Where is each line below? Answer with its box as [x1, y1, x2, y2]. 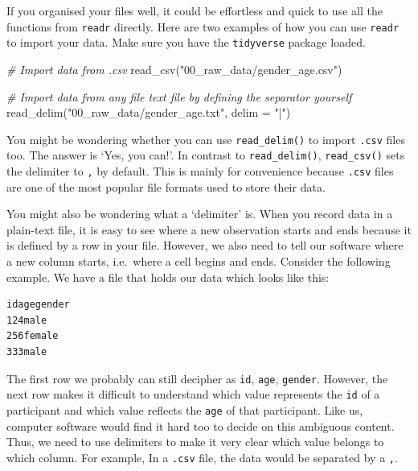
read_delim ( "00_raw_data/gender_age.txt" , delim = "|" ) [6, 104, 291, 121]
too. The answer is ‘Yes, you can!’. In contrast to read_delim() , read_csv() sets [6, 147, 405, 163]
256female [6, 330, 59, 342]
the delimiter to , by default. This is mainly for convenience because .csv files [6, 163, 394, 179]
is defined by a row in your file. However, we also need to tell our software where [6, 237, 404, 254]
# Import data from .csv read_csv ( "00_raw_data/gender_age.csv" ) [6, 60, 342, 77]
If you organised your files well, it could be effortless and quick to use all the [6, 2, 383, 19]
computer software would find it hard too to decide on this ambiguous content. [6, 417, 395, 434]
